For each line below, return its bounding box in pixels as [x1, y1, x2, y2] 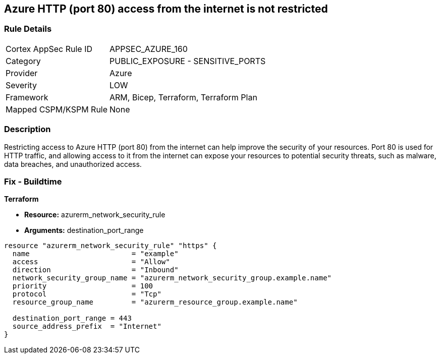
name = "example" [12, 250, 179, 258]
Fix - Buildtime [4, 176, 62, 187]
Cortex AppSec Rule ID [6, 43, 93, 54]
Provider [6, 68, 38, 78]
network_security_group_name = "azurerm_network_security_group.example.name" [12, 274, 332, 282]
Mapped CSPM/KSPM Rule [6, 104, 108, 114]
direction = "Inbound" [12, 266, 179, 274]
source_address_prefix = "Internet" [12, 322, 161, 331]
